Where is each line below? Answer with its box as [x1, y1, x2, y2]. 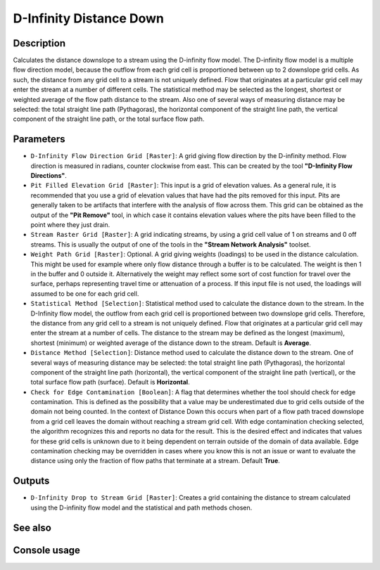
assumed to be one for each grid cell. [30, 289, 139, 298]
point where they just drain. [30, 221, 110, 229]
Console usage [13, 544, 81, 556]
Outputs [13, 475, 50, 487]
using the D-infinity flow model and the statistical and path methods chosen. [30, 503, 253, 512]
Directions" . [30, 171, 67, 180]
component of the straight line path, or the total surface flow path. [13, 115, 205, 123]
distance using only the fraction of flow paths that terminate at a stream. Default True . [30, 457, 281, 465]
